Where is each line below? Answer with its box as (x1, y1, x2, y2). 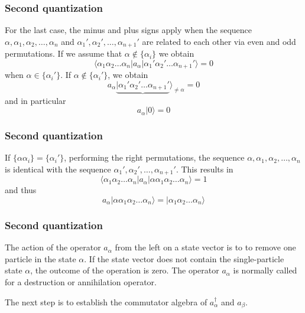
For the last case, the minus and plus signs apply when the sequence (5, 24, 252, 36)
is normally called (233, 264, 297, 276)
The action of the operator (5, 241, 101, 253)
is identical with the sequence (5, 162, 111, 175)
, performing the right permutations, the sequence (64, 151, 245, 164)
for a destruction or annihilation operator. (5, 276, 157, 288)
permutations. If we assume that (5, 47, 122, 60)
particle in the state (5, 252, 76, 265)
